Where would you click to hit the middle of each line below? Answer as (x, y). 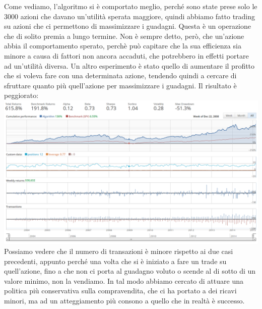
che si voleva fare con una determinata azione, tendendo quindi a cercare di (120, 75)
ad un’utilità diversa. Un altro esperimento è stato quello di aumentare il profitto (129, 65)
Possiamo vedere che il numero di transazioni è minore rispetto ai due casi (119, 251)
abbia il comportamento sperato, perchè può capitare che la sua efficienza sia (123, 46)
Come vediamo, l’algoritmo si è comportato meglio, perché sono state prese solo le (131, 6)
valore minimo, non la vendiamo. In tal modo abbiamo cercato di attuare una (124, 280)
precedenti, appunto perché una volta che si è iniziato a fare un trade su (115, 261)
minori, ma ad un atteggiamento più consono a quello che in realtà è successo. (124, 300)
